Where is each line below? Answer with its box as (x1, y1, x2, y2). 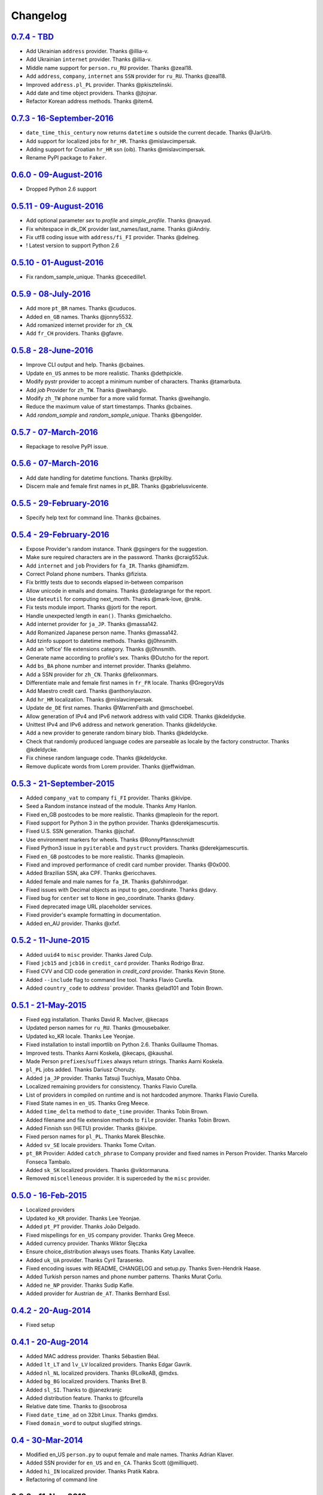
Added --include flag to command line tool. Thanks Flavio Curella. (26, 976, 194, 983)
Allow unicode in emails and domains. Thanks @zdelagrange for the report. (26, 587, 212, 594)
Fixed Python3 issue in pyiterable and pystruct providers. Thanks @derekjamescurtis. (26, 844, 249, 852)
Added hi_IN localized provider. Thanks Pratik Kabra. (26, 1467, 160, 1475)
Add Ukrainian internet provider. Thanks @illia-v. (26, 56, 152, 63)
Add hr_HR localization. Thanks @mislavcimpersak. (26, 695, 154, 703)
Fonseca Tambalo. (26, 1158, 72, 1166)
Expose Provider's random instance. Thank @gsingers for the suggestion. (26, 545, 208, 553)
